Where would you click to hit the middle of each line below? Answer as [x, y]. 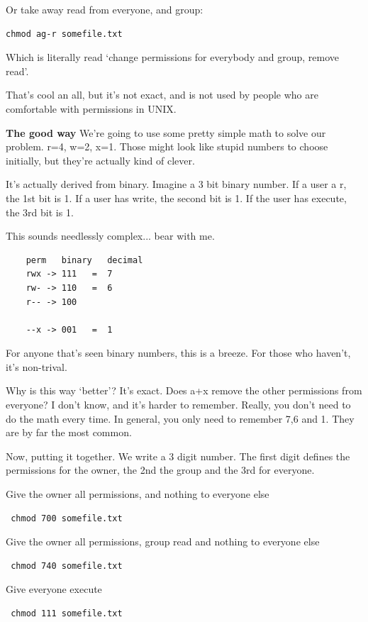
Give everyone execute [54, 589]
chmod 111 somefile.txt [67, 613]
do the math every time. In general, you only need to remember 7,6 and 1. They [180, 418]
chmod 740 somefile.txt [67, 566]
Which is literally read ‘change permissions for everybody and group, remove [172, 57]
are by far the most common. [69, 432]
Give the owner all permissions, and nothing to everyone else [138, 494]
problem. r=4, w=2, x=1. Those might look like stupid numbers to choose [167, 146]
